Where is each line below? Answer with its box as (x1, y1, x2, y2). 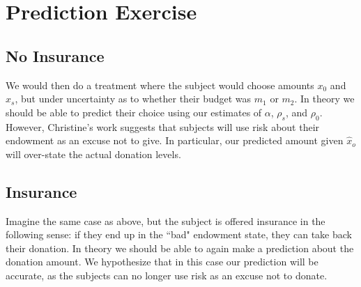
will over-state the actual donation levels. (6, 146, 181, 161)
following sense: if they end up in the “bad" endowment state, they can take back (6, 227, 352, 242)
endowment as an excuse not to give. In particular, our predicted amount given (6, 133, 344, 148)
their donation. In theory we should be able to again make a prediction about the (6, 240, 354, 255)
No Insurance (6, 45, 105, 66)
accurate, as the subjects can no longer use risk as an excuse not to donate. (6, 267, 328, 282)
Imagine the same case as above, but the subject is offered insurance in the (6, 213, 325, 228)
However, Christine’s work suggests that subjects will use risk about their (6, 119, 320, 134)
